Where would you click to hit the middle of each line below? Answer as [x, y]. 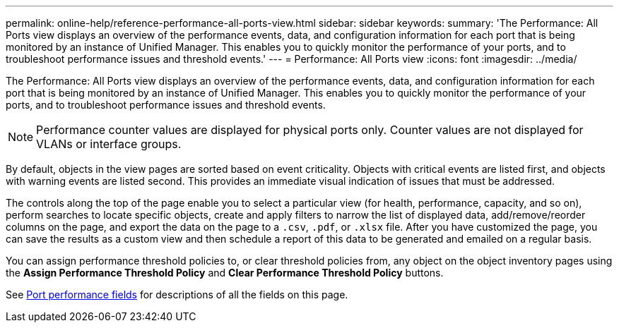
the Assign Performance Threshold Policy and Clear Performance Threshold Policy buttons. [225, 273]
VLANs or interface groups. [109, 144]
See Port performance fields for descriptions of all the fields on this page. [177, 294]
